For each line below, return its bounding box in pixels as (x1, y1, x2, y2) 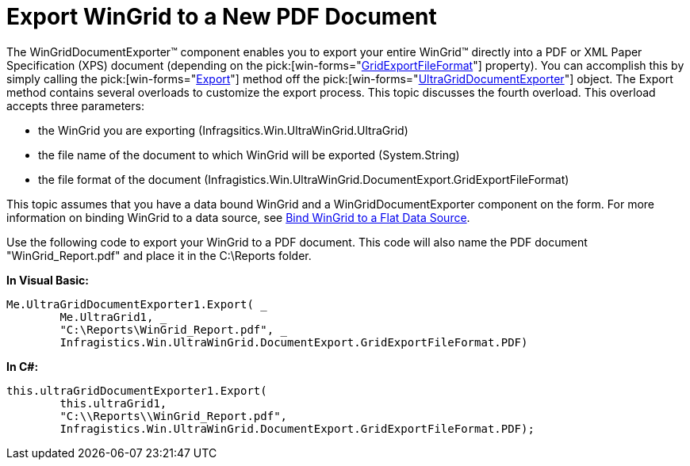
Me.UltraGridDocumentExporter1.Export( (6, 297, 254, 311)
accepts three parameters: (6, 98, 144, 113)
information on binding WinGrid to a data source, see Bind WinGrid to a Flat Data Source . (6, 210, 470, 224)
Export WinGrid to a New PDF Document (6, 3, 437, 30)
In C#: (6, 359, 39, 373)
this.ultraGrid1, (59, 396, 167, 410)
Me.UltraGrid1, (59, 310, 154, 323)
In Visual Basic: (6, 273, 89, 287)
